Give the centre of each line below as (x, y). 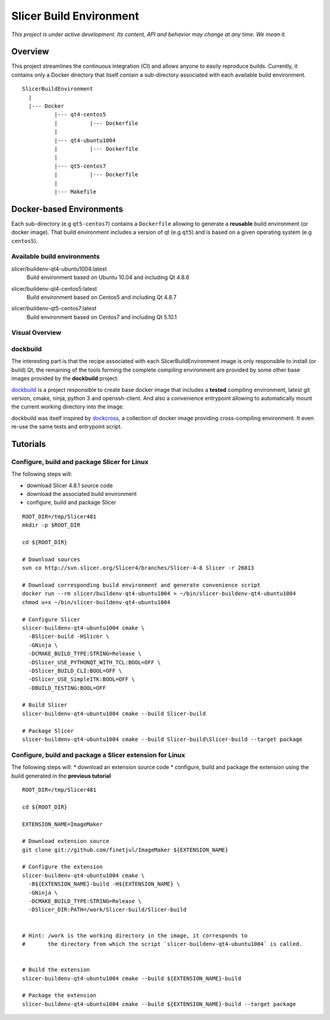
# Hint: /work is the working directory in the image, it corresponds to (135, 936)
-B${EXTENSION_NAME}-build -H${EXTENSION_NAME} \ (104, 884)
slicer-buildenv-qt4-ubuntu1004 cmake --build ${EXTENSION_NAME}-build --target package (159, 1004)
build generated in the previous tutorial (61, 776)
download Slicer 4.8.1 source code (70, 485)
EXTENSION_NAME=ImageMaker (63, 824)
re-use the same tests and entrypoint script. (67, 427)
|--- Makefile (75, 192)
